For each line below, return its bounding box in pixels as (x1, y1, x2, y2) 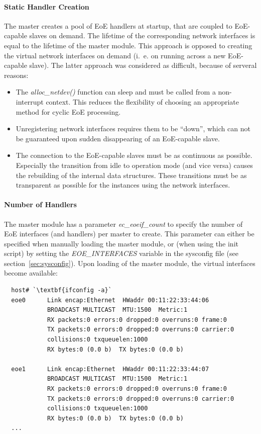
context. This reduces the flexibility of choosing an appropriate (46, 96, 239, 107)
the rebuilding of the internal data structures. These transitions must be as (16, 169, 247, 180)
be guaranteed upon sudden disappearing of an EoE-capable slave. (16, 133, 220, 143)
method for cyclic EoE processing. (16, 106, 121, 117)
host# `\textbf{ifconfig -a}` (11, 287, 112, 294)
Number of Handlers (4, 199, 77, 210)
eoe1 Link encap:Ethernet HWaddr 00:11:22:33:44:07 (11, 365, 209, 373)
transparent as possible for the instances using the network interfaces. (16, 180, 230, 190)
